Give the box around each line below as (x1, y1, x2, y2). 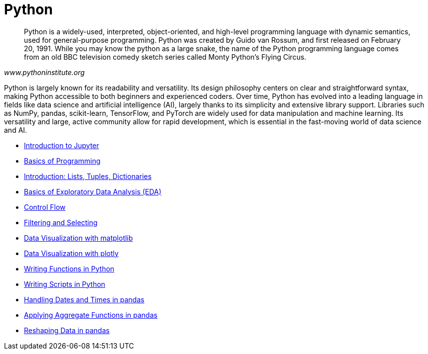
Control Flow (24, 202, 66, 211)
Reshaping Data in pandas (24, 326, 110, 335)
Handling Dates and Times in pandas (24, 295, 144, 304)
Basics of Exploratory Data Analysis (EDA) (24, 187, 161, 196)
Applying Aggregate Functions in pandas (24, 310, 157, 319)
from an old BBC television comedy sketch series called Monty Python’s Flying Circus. (24, 52, 306, 61)
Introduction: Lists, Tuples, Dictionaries (24, 172, 152, 180)
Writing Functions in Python (24, 264, 115, 273)
